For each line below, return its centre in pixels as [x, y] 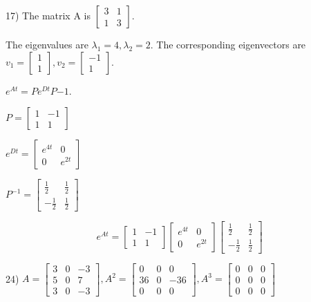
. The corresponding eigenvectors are [228, 44]
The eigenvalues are [47, 44]
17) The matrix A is [48, 15]
